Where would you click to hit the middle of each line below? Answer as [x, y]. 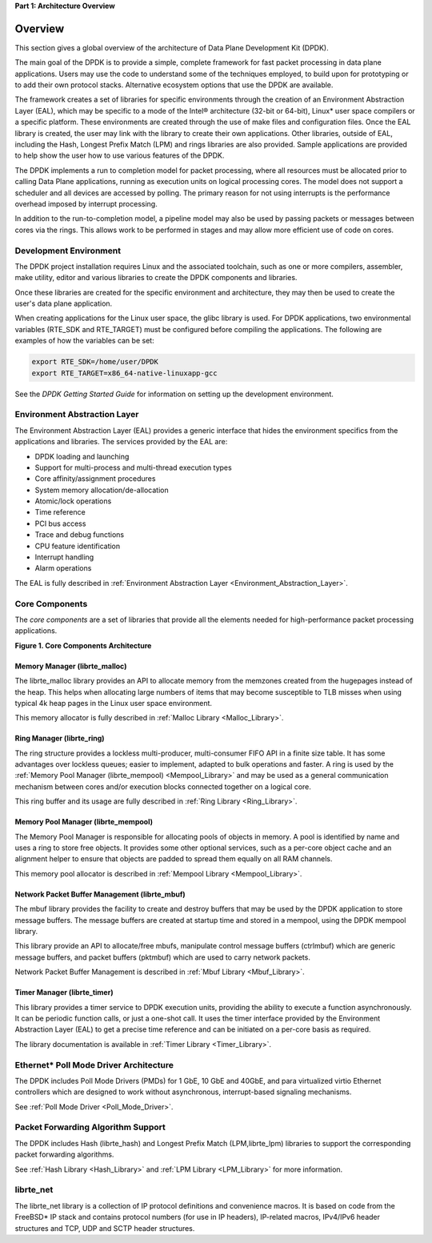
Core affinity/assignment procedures [95, 479]
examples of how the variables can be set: [85, 341]
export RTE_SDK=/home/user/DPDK [95, 362]
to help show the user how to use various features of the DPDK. [120, 155]
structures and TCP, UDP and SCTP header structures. [105, 1228]
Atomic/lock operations [73, 501]
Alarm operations [63, 568]
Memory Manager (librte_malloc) [71, 666]
